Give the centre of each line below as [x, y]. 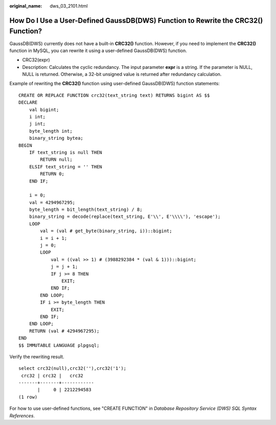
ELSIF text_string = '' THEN [65, 167]
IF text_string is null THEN [65, 152]
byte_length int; [51, 131]
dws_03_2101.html [69, 6]
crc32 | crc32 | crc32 [52, 376]
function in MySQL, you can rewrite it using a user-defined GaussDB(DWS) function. [98, 51]
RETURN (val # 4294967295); [64, 331]
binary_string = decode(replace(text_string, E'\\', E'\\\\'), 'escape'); [125, 217]
